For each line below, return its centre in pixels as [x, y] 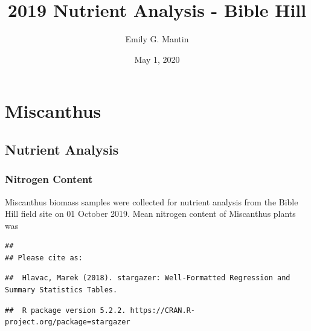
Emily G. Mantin [157, 39]
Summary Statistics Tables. [61, 290]
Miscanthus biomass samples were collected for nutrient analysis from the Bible [152, 201]
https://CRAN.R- [162, 310]
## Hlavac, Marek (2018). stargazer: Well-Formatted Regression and [148, 278]
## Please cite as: [44, 258]
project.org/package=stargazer [68, 322]
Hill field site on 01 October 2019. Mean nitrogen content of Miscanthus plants [150, 214]
